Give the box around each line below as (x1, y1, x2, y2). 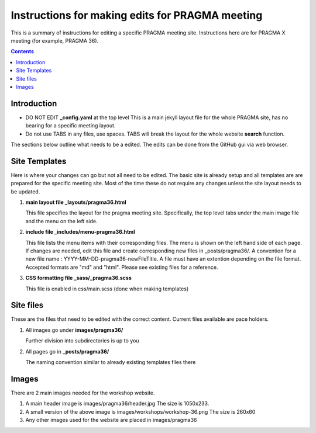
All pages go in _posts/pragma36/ (25, 348, 109, 355)
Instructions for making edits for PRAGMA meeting (11, 9, 263, 22)
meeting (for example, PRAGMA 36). (11, 37, 99, 44)
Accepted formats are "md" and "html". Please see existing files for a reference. (25, 264, 218, 271)
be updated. (11, 188, 40, 195)
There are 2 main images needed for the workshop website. (11, 389, 155, 396)
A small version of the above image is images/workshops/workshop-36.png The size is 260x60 (25, 408, 256, 415)
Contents (11, 48, 35, 55)
